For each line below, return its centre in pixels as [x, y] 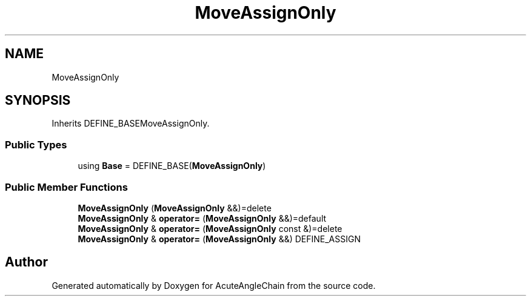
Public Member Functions [66, 187]
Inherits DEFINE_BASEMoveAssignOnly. [131, 124]
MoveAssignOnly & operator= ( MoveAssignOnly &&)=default [202, 218]
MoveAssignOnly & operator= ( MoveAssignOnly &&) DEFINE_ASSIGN [219, 239]
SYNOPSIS [38, 101]
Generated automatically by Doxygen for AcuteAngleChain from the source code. [214, 285]
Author [26, 262]
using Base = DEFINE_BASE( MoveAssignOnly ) [172, 166]
